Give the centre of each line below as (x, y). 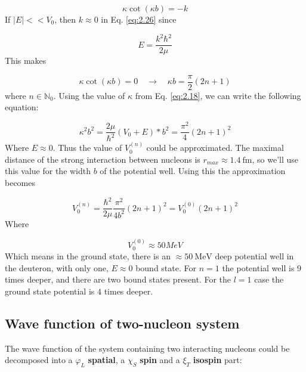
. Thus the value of (87, 148)
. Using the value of (89, 95)
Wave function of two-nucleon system (122, 323)
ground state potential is (50, 291)
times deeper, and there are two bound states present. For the (118, 279)
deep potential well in (254, 256)
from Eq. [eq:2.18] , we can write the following (218, 95)
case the (269, 279)
